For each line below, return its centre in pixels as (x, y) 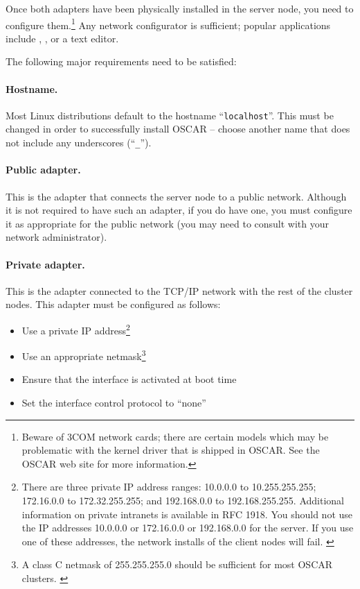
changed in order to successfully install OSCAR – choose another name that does (178, 129)
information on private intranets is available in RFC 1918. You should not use (187, 514)
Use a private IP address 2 (76, 329)
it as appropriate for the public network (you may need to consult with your (168, 223)
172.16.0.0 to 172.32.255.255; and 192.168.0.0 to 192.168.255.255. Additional (183, 500)
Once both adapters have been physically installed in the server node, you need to (180, 8)
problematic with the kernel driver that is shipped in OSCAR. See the (171, 450)
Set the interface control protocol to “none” (114, 402)
